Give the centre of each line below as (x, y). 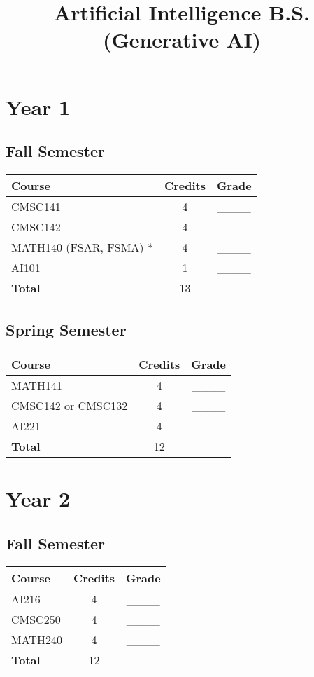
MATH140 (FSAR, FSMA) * (82, 247)
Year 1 (38, 106)
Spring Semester (66, 330)
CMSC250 (36, 619)
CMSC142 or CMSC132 (70, 406)
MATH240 (37, 639)
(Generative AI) (182, 40)
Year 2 (38, 499)
